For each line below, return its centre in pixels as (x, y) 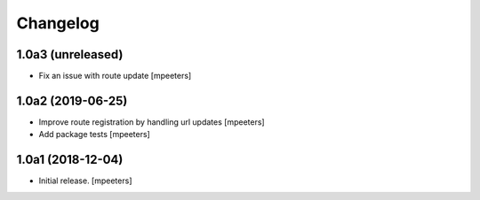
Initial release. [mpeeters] (85, 181)
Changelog (58, 23)
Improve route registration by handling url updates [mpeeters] (152, 122)
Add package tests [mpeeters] (94, 135)
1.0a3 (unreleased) (70, 54)
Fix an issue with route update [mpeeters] (115, 76)
